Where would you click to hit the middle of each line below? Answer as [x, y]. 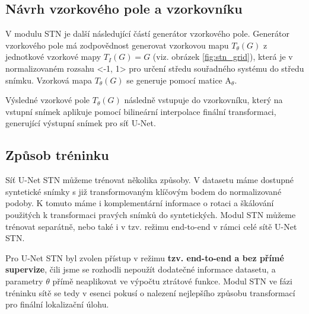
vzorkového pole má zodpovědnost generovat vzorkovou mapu [117, 45]
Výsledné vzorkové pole [48, 100]
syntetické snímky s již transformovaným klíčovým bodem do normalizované [144, 191]
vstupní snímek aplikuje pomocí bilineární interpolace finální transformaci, [141, 111]
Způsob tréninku [57, 155]
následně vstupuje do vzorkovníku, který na [203, 100]
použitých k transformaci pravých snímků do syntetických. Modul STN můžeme [151, 214]
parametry [24, 281]
